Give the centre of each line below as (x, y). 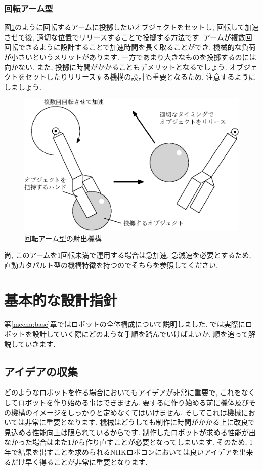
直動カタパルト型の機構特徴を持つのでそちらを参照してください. (111, 265)
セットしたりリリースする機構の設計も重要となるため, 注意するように (140, 77)
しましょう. (23, 86)
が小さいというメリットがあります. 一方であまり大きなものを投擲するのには (130, 57)
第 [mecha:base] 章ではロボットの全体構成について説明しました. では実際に (125, 324)
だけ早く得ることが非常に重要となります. (79, 462)
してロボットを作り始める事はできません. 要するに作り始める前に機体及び (126, 402)
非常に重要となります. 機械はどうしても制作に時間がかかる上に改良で (140, 422)
